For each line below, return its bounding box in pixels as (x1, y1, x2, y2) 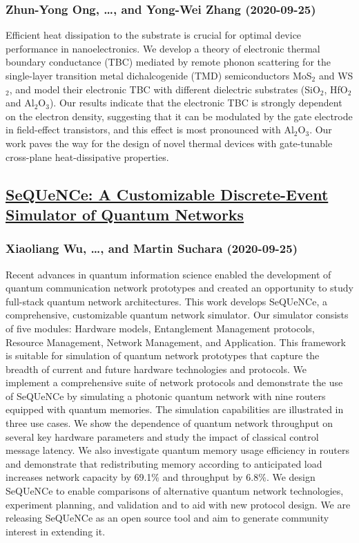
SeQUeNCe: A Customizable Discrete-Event (6, 183, 329, 204)
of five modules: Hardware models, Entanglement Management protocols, (6, 321, 315, 335)
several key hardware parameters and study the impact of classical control (6, 429, 319, 444)
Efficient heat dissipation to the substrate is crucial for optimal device (6, 28, 302, 42)
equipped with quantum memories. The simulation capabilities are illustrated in (6, 402, 344, 417)
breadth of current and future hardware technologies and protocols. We (6, 361, 307, 376)
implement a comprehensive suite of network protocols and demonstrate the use (6, 375, 343, 390)
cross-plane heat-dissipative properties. (6, 149, 169, 164)
